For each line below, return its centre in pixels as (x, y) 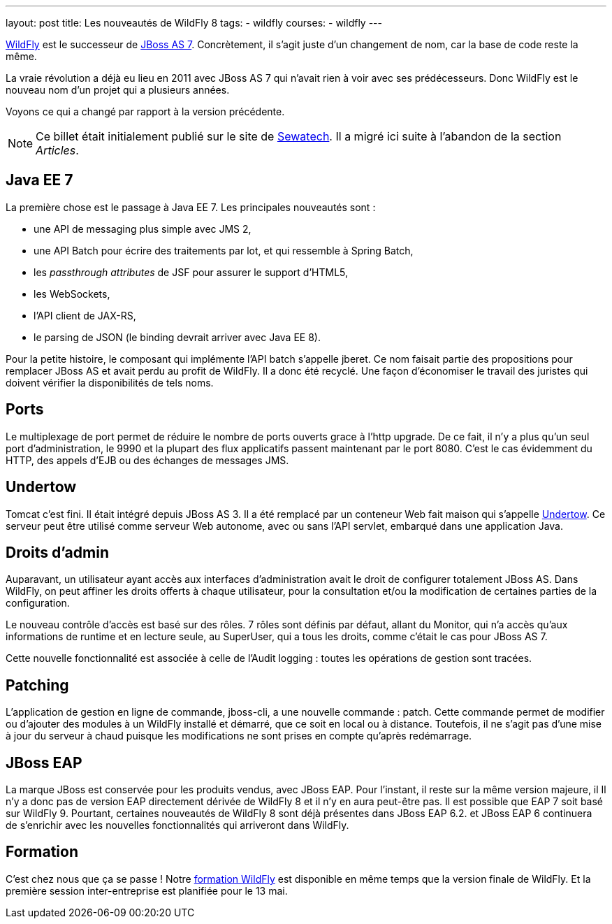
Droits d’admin (57, 552)
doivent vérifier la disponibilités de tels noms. (110, 382)
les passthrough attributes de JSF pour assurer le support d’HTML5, (191, 272)
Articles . (57, 150)
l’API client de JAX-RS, (85, 315)
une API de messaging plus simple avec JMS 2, (143, 229)
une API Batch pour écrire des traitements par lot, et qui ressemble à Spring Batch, (224, 250)
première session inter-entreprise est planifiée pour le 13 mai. (147, 890)
